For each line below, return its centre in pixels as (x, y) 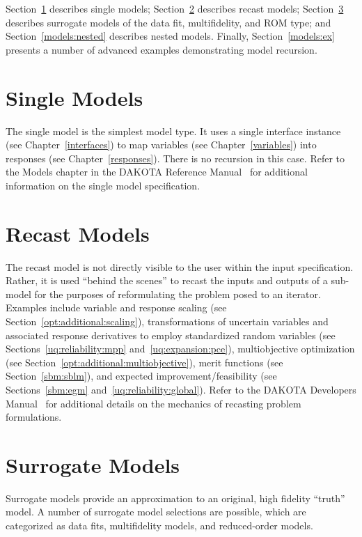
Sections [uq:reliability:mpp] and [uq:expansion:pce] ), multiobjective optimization (180, 349)
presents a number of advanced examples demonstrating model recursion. (162, 49)
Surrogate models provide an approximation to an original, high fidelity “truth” (175, 498)
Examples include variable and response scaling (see (116, 308)
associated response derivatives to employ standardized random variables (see (171, 335)
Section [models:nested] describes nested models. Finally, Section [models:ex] (170, 36)
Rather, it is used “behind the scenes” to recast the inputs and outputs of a (167, 280)
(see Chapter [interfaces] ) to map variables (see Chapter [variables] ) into (161, 145)
